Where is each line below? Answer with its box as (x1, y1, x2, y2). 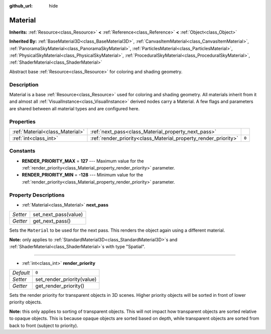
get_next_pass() (33, 218, 71, 225)
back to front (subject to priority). (9, 322, 78, 328)
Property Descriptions (9, 191, 65, 198)
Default (12, 269, 30, 276)
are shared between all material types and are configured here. (9, 105, 140, 111)
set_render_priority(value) (35, 276, 97, 283)
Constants (9, 147, 36, 154)
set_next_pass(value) (33, 211, 83, 218)
